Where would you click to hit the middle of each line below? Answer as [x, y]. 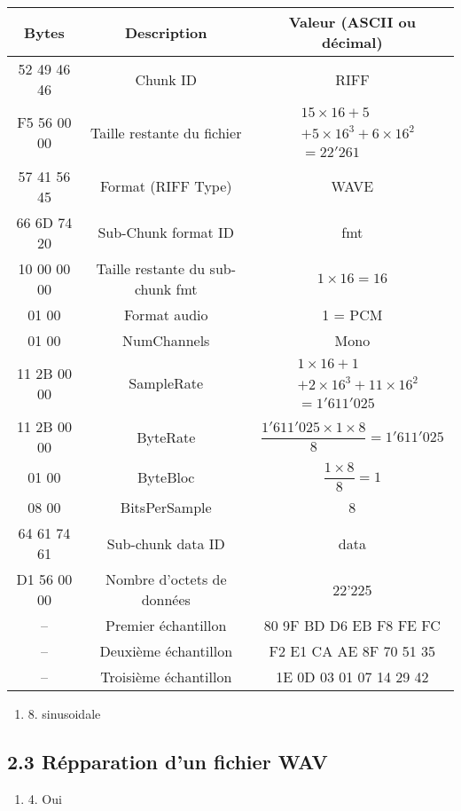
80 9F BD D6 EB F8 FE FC [352, 626]
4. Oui [45, 798]
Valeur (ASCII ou [352, 22]
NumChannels [166, 340]
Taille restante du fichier [166, 132]
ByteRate [166, 437]
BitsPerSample [166, 508]
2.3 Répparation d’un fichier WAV [168, 762]
